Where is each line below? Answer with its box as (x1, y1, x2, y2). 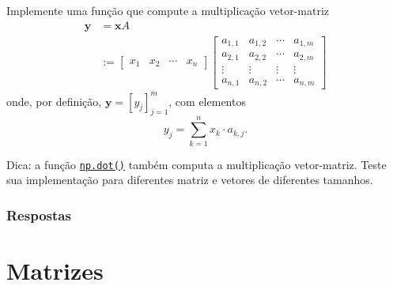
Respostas (6, 205, 71, 224)
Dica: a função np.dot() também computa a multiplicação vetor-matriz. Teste (6, 156, 387, 172)
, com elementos (168, 92, 246, 109)
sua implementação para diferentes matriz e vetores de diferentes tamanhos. (6, 171, 373, 188)
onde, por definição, (6, 92, 102, 109)
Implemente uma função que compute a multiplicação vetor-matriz (6, 2, 329, 18)
